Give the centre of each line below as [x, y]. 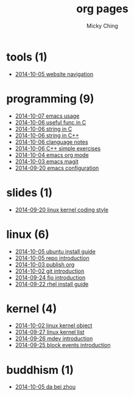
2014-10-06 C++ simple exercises [58, 148]
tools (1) [27, 57]
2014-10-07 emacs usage [47, 116]
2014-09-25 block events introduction [63, 345]
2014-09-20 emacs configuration [57, 168]
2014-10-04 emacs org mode [52, 154]
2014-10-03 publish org [45, 264]
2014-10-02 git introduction [50, 271]
